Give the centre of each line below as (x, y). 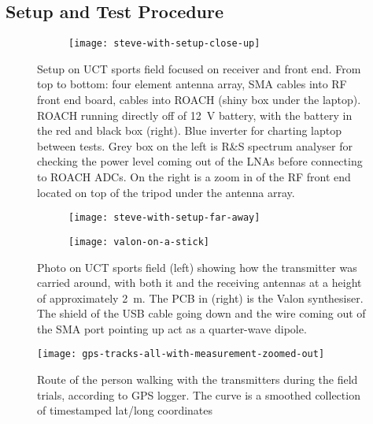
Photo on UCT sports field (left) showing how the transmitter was (197, 267)
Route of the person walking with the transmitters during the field (198, 379)
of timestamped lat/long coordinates (125, 410)
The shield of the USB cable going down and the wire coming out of (201, 313)
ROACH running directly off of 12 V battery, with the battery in (195, 115)
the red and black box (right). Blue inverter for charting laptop (190, 130)
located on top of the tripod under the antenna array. (166, 192)
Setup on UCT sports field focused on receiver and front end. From (199, 68)
